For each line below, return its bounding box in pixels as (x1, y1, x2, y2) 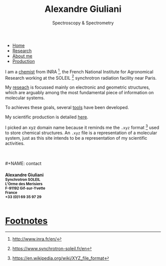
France (5, 190, 18, 195)
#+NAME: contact (5, 160, 42, 166)
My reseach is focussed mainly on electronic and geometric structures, (5, 84, 150, 90)
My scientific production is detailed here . (5, 114, 88, 120)
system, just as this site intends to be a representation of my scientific (5, 135, 147, 141)
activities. (5, 140, 25, 146)
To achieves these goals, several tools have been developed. (5, 105, 129, 110)
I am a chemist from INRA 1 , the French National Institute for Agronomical (5, 68, 154, 75)
